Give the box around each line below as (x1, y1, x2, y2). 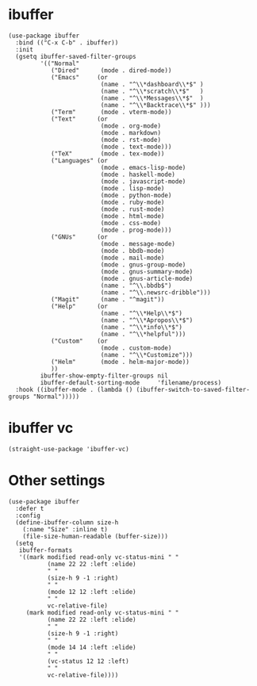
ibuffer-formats (18, 546, 73, 554)
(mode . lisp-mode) (100, 184, 165, 192)
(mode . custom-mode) (100, 343, 172, 352)
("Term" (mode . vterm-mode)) (50, 108, 172, 116)
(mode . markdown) (100, 128, 161, 136)
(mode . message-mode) (100, 240, 176, 247)
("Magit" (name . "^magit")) (50, 295, 165, 303)
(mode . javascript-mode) (100, 177, 186, 186)
